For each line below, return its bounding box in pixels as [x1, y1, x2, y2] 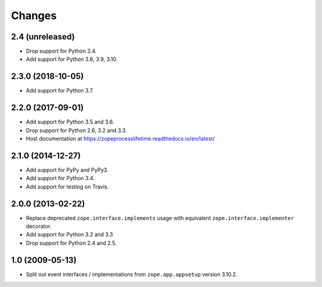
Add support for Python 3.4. [26, 175, 95, 182]
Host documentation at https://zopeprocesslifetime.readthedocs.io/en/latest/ [26, 135, 215, 143]
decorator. [26, 223, 52, 230]
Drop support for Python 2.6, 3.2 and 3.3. [26, 126, 128, 134]
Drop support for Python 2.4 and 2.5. [26, 239, 117, 246]
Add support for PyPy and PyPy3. [26, 166, 109, 173]
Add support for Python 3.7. [26, 87, 94, 94]
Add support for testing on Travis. [26, 183, 109, 190]
